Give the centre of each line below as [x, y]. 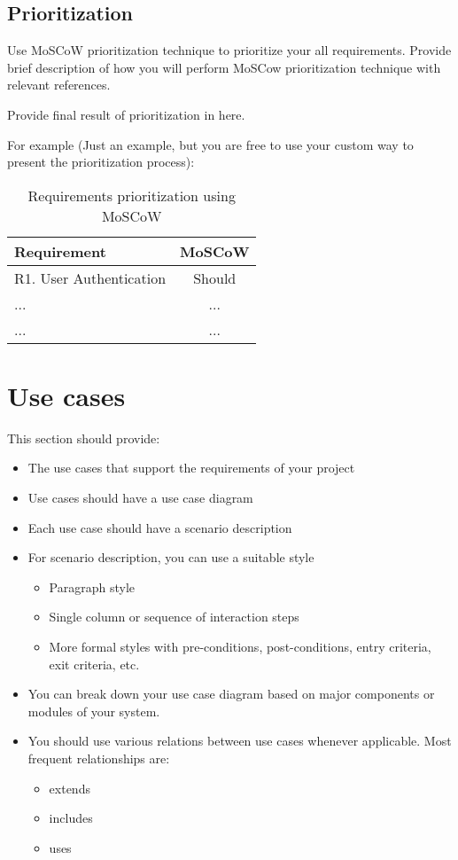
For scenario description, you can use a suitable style [171, 557]
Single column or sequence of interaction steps [174, 617]
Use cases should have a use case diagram [140, 498]
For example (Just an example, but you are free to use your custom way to [210, 144]
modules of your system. [94, 711]
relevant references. [59, 85]
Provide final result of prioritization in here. [126, 114]
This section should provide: [84, 438]
